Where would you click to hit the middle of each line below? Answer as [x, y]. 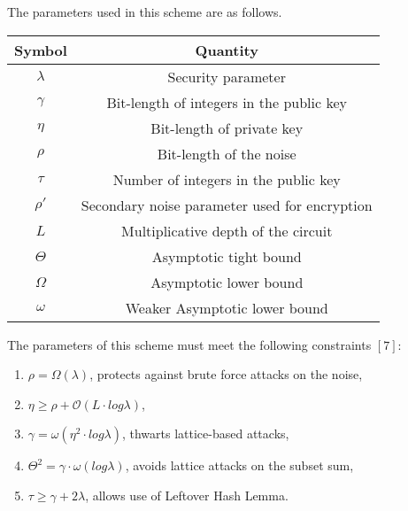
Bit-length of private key [227, 128]
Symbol [41, 50]
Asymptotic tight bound [227, 256]
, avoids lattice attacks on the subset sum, [239, 465]
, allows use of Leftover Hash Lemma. [187, 495]
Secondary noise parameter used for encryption [227, 205]
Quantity [227, 50]
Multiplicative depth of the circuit [227, 230]
